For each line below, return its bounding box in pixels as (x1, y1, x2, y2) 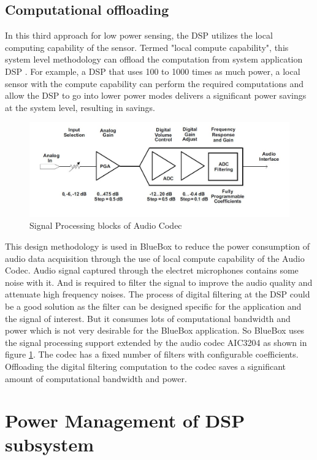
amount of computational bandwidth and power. (5, 372, 187, 385)
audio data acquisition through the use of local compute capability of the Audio (5, 251, 305, 264)
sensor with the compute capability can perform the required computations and (5, 77, 304, 90)
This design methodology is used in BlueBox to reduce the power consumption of (5, 239, 310, 252)
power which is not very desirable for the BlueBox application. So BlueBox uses (5, 324, 305, 337)
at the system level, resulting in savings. (5, 101, 156, 113)
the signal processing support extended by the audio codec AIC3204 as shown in (5, 335, 307, 348)
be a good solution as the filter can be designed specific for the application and (5, 299, 302, 312)
